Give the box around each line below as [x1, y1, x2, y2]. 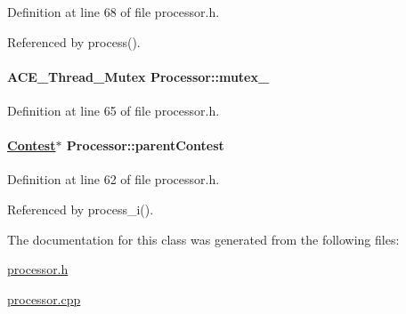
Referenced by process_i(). [7, 199, 154, 218]
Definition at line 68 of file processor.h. [7, 3, 220, 20]
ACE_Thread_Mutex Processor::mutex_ [7, 67, 270, 85]
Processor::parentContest [66, 136, 224, 155]
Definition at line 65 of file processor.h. [7, 101, 220, 119]
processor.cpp [7, 289, 81, 308]
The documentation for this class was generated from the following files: [7, 229, 400, 248]
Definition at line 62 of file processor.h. [7, 170, 220, 189]
